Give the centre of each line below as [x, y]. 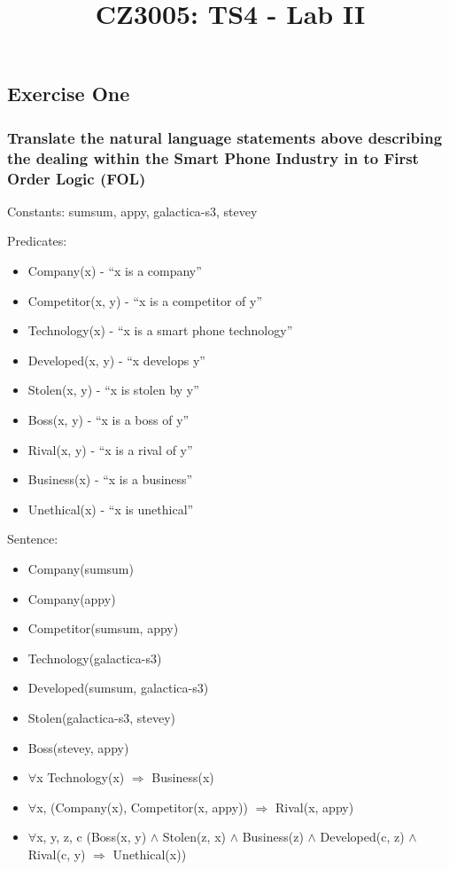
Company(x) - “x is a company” [115, 271]
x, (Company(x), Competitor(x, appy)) [142, 807]
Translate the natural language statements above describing [225, 137]
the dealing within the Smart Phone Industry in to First [213, 157]
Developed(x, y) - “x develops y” [116, 360]
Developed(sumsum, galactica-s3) [118, 688]
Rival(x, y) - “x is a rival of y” [110, 449]
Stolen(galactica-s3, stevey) [101, 717]
